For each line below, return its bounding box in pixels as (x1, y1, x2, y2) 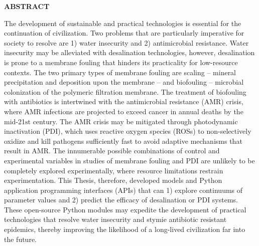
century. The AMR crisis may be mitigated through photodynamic (33, 116, 238, 126)
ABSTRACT (4, 1, 50, 11)
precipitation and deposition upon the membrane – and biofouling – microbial (4, 77, 244, 87)
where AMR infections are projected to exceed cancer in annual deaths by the (4, 106, 243, 116)
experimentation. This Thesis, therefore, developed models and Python (4, 175, 222, 185)
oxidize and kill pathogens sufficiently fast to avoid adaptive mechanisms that (4, 135, 242, 146)
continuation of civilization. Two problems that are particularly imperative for (4, 28, 244, 38)
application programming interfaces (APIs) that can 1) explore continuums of (4, 184, 243, 195)
